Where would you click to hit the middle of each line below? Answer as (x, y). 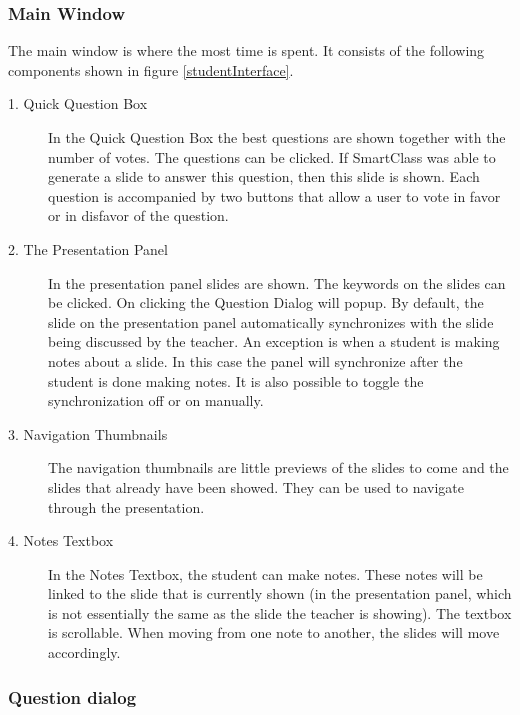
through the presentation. (126, 506)
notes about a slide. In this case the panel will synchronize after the (255, 360)
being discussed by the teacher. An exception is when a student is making (274, 341)
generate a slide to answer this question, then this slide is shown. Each (264, 176)
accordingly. (84, 652)
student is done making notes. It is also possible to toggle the (236, 380)
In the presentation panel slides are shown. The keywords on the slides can (277, 282)
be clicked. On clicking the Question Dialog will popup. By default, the (266, 302)
